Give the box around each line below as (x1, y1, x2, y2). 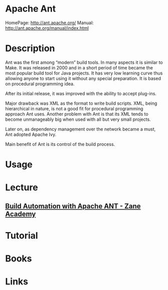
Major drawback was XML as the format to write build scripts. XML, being (5, 100, 157, 106)
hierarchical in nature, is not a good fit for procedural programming (5, 105, 143, 111)
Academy (5, 209, 36, 218)
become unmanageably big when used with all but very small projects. (5, 116, 151, 122)
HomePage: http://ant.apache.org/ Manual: (5, 20, 94, 26)
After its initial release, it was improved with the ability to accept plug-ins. (5, 90, 157, 96)
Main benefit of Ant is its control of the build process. (5, 141, 115, 147)
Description (5, 43, 55, 54)
